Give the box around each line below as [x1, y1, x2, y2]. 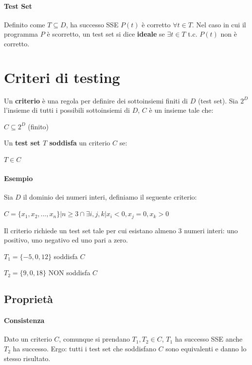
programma [4, 29, 38, 39]
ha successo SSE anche [175, 334, 243, 344]
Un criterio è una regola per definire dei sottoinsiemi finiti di [4, 95, 188, 105]
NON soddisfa [48, 267, 90, 278]
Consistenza [4, 315, 45, 325]
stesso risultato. [4, 353, 51, 363]
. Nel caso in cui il [192, 19, 246, 29]
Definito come [4, 19, 45, 29]
